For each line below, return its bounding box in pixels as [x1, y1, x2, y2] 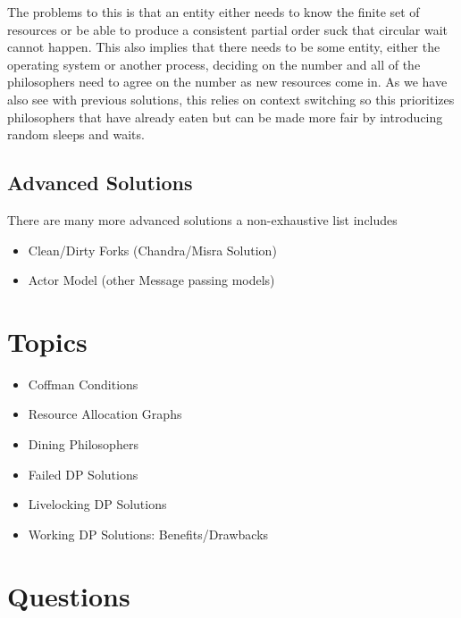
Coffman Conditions [28, 374, 138, 393]
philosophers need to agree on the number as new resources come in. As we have [7, 72, 448, 91]
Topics [7, 322, 88, 359]
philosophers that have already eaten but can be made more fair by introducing [7, 107, 443, 126]
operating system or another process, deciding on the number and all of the [7, 54, 421, 73]
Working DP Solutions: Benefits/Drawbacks [28, 524, 269, 543]
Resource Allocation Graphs [28, 405, 182, 423]
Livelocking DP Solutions [28, 495, 167, 514]
